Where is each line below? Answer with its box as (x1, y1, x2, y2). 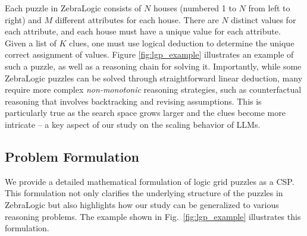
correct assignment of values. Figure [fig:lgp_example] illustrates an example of (5, 48, 294, 61)
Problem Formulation (5, 147, 139, 165)
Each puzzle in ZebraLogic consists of (5, 2, 142, 14)
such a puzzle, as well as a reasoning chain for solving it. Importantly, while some (5, 59, 302, 72)
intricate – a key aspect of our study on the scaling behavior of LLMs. (5, 118, 261, 130)
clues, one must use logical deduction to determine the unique (69, 36, 295, 49)
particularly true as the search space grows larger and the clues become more (5, 106, 286, 119)
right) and (5, 13, 42, 26)
